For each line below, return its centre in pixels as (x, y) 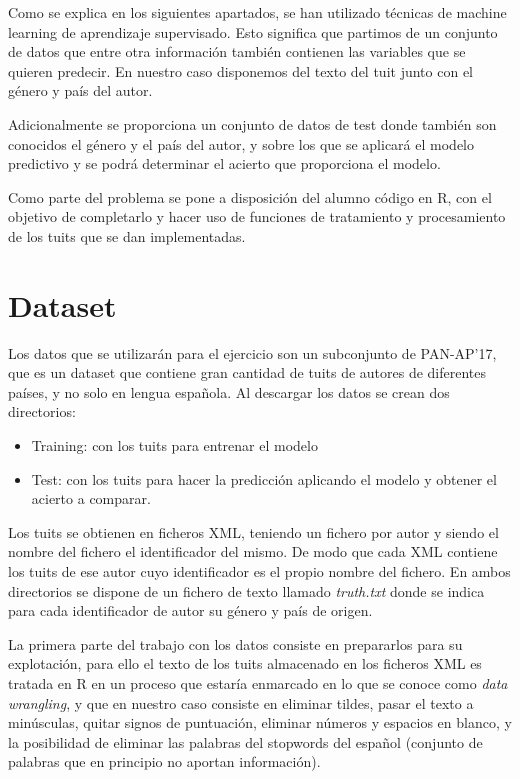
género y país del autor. (80, 90)
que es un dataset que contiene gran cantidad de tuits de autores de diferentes (247, 372)
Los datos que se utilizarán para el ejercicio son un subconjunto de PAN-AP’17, (252, 352)
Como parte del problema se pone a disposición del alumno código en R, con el (250, 196)
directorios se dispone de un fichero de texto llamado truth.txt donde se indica (246, 590)
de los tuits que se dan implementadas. (127, 235)
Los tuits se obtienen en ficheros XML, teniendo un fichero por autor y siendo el (253, 531)
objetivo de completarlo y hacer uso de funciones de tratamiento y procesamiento (257, 216)
